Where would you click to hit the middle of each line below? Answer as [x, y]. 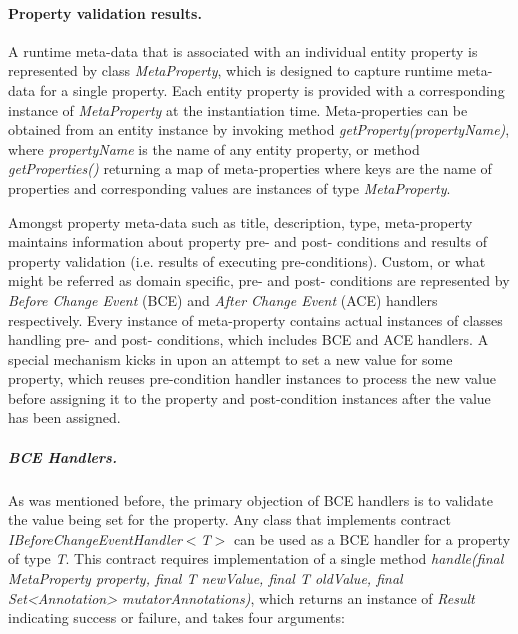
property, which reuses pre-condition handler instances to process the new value [252, 378]
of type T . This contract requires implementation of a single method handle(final [256, 558]
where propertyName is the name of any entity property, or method [214, 148]
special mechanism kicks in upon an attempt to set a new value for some [230, 358]
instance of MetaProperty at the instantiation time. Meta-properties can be [238, 109]
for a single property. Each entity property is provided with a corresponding [272, 89]
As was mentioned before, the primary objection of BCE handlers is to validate [251, 499]
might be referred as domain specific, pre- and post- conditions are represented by [259, 280]
